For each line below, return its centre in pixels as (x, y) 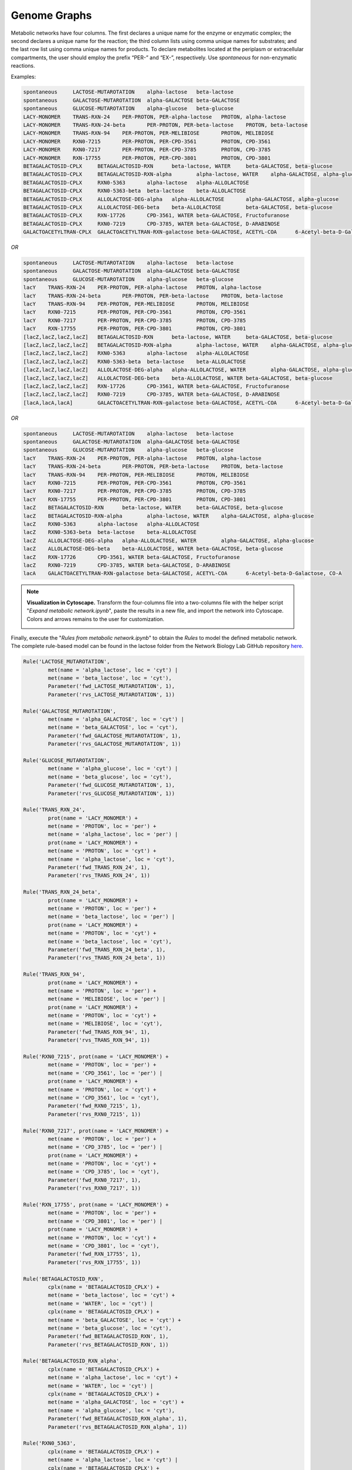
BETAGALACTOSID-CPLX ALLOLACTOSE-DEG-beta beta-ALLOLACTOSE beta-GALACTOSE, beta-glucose (178, 207)
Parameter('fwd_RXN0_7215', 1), (94, 1106)
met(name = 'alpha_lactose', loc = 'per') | (113, 834)
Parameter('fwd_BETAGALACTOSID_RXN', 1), (108, 1337)
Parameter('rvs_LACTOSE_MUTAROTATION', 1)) (111, 694)
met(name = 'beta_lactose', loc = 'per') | (111, 917)
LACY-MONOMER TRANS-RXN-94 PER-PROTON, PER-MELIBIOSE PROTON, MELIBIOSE (148, 133)
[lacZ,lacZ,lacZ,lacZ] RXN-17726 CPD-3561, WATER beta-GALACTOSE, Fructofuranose (156, 386)
